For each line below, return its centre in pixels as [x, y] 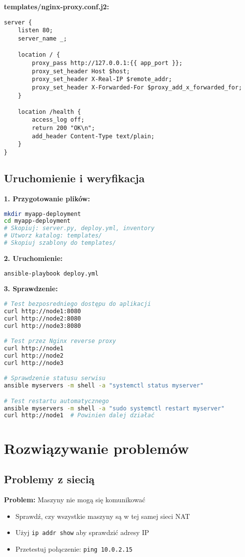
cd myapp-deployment [37, 221]
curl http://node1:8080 [43, 311]
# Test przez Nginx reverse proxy [60, 341]
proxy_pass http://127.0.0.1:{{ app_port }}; [107, 63]
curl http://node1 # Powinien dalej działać [79, 416]
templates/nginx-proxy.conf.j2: [56, 6]
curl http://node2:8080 [43, 318]
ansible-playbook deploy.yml [51, 273]
